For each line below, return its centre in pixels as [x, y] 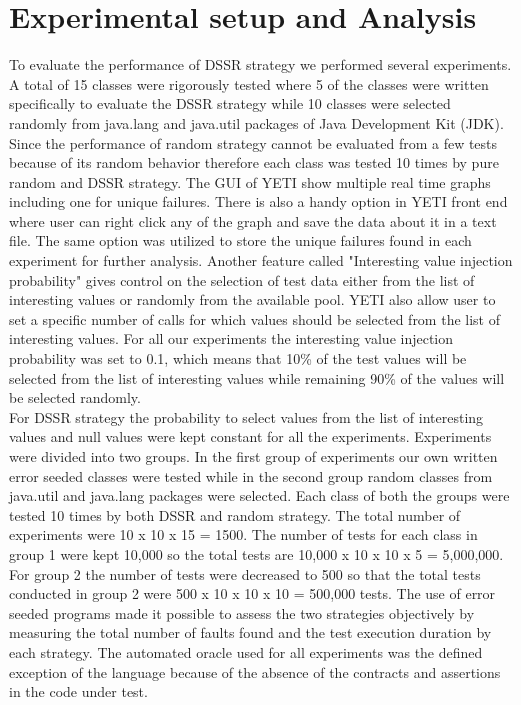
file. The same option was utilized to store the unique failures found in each [240, 240]
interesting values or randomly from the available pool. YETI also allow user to [252, 299]
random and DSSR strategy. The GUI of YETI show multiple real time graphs [250, 181]
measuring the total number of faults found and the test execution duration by [250, 632]
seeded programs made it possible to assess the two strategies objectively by [242, 612]
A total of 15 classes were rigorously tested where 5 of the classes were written [249, 83]
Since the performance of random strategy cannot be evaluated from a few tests [253, 142]
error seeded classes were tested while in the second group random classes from [251, 475]
